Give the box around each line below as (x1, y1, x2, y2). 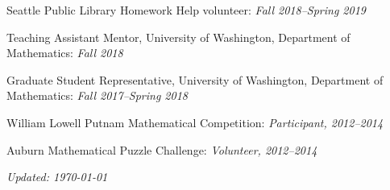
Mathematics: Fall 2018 (6, 44, 123, 61)
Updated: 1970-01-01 (6, 168, 108, 185)
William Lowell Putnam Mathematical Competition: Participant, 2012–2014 (6, 114, 384, 130)
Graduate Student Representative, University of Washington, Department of (6, 71, 384, 88)
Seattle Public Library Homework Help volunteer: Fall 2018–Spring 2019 (6, 2, 366, 18)
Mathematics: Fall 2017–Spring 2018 (6, 87, 188, 104)
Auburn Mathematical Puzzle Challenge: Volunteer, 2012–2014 (6, 141, 317, 158)
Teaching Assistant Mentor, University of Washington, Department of (6, 28, 351, 45)
